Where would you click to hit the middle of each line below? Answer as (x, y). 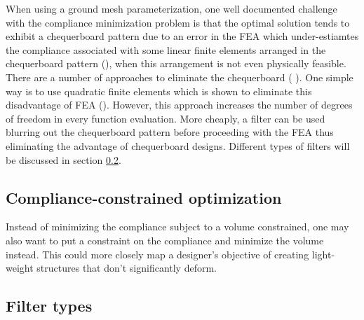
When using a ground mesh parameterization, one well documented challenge (171, 8)
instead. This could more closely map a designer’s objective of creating (157, 254)
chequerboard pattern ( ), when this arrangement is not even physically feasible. (176, 63)
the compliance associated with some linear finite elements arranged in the (166, 49)
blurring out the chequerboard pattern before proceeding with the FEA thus (170, 132)
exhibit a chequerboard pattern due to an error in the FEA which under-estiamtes (182, 36)
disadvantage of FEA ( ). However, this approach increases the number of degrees (179, 105)
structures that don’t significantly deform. (127, 268)
